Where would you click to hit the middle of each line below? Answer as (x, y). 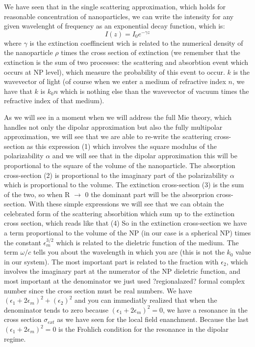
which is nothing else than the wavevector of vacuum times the (154, 91)
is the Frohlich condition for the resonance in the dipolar (144, 329)
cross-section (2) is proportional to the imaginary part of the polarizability (116, 175)
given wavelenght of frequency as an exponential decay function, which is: (115, 26)
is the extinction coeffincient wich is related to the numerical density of (136, 43)
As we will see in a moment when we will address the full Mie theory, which (118, 117)
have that (18, 91)
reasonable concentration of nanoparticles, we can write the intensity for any (119, 16)
